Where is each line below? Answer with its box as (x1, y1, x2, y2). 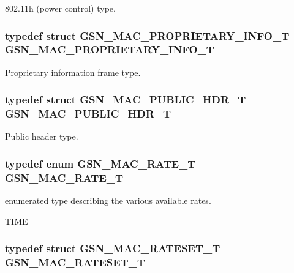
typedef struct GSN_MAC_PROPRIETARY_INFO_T (5, 28, 290, 43)
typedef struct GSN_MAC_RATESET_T (5, 241, 221, 256)
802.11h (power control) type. (5, 2, 116, 14)
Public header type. (5, 130, 78, 143)
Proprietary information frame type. (5, 65, 141, 78)
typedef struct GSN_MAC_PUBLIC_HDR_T (5, 92, 246, 107)
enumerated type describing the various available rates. (5, 194, 211, 207)
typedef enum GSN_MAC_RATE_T (5, 155, 196, 171)
